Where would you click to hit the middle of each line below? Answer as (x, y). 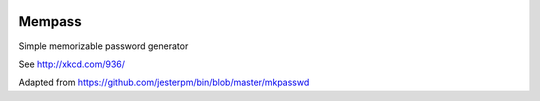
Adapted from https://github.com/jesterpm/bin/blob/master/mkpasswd (164, 82)
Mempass (50, 21)
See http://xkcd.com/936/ (71, 64)
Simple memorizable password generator (103, 46)
